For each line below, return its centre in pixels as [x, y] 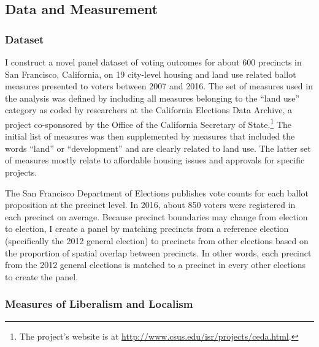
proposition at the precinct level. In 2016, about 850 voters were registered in [150, 205]
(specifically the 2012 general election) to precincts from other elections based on [157, 240]
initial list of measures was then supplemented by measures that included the [150, 136]
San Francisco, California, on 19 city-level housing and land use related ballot [151, 74]
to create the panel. [42, 276]
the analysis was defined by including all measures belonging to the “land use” [152, 98]
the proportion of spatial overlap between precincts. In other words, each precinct [158, 252]
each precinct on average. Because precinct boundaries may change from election [156, 216]
